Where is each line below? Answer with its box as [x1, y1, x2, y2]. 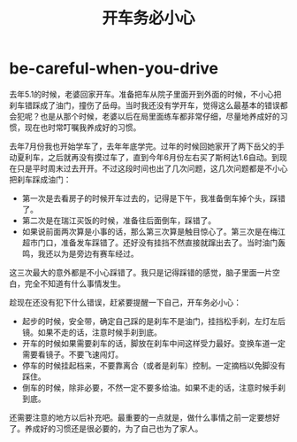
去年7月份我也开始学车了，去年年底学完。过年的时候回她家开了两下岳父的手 [9, 141, 285, 151]
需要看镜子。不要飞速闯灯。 [21, 349, 124, 360]
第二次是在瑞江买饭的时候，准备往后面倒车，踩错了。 [21, 214, 217, 226]
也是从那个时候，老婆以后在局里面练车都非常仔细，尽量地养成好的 [39, 111, 280, 121]
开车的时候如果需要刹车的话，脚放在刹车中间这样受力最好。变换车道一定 [21, 337, 286, 348]
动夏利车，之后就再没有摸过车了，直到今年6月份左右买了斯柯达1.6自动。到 [9, 151, 280, 162]
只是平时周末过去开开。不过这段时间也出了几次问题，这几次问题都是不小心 [16, 163, 288, 174]
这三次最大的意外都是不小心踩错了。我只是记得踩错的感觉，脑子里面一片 [9, 267, 272, 277]
